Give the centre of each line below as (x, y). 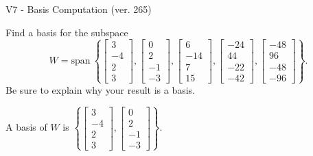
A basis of (26, 127)
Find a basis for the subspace (67, 32)
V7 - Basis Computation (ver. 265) (79, 9)
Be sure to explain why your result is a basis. (101, 89)
